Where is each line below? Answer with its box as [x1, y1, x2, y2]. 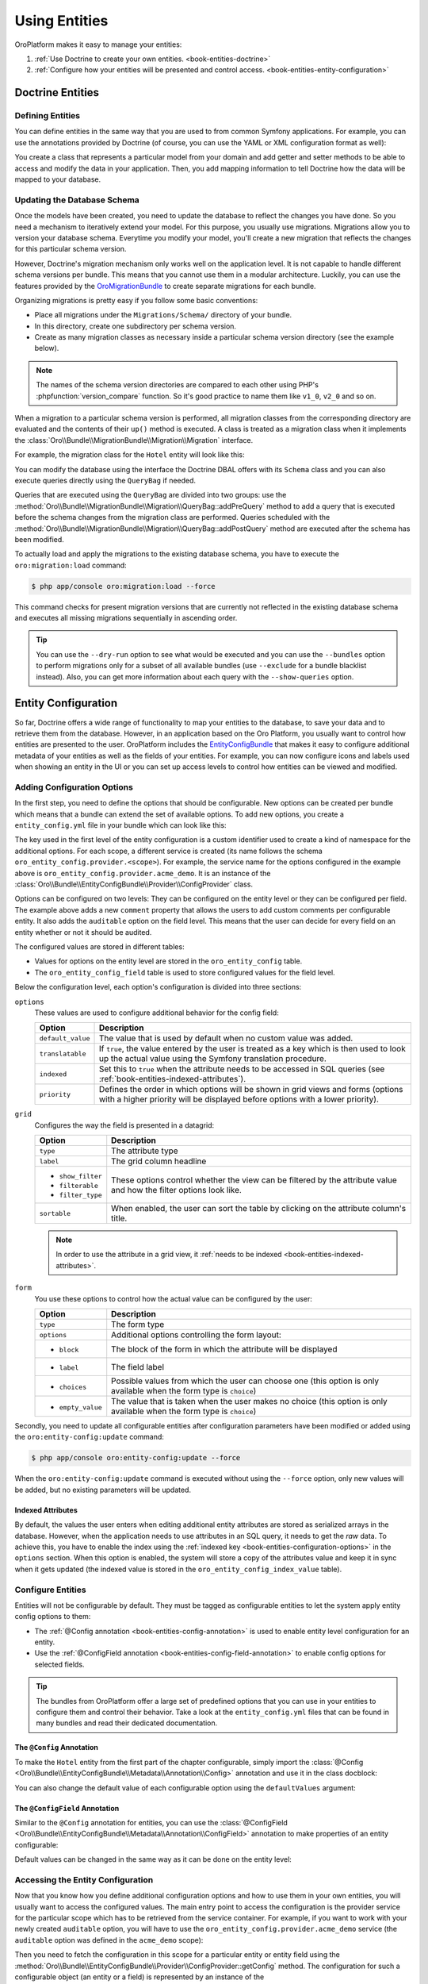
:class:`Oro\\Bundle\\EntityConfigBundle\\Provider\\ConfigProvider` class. [14, 879, 254, 889]
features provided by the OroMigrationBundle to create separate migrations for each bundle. [14, 281, 316, 290]
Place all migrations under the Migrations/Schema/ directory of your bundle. [34, 310, 292, 320]
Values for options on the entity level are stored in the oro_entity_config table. [34, 956, 303, 966]
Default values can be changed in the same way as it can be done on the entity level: [14, 1855, 292, 1864]
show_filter [59, 1172, 102, 1181]
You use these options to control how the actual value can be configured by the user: [34, 1294, 313, 1303]
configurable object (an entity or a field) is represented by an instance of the [14, 1972, 265, 1982]
